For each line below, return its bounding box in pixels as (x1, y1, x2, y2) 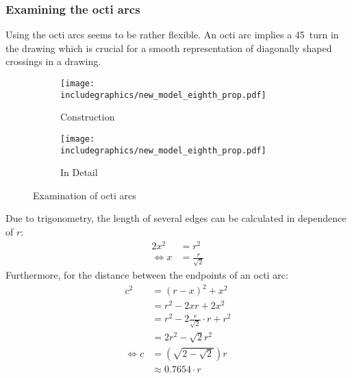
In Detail (60, 165, 98, 179)
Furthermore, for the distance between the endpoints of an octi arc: (5, 267, 288, 281)
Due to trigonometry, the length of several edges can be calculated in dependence (5, 211, 347, 225)
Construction (60, 110, 115, 124)
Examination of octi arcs (33, 188, 136, 202)
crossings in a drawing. (5, 54, 101, 68)
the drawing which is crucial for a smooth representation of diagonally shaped (5, 40, 332, 55)
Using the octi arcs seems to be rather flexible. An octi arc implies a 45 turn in (5, 27, 339, 42)
